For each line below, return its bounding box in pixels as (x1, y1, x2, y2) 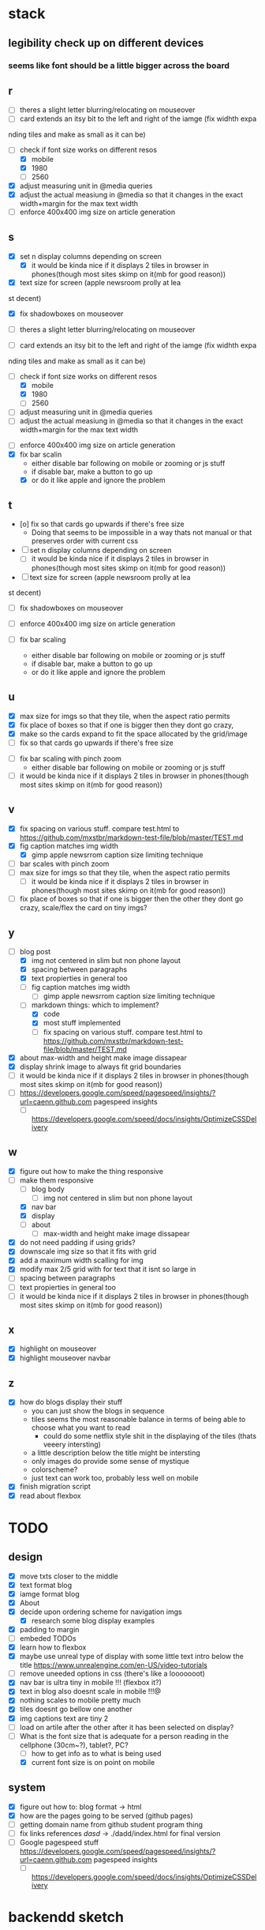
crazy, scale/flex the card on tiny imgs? (19, 903, 147, 912)
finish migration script (19, 1482, 91, 1492)
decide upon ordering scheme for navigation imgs (19, 1607, 183, 1616)
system (8, 1781, 46, 1794)
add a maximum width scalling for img (19, 1255, 144, 1265)
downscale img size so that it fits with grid (19, 1247, 157, 1256)
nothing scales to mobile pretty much (19, 1695, 141, 1705)
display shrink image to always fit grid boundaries (19, 1062, 181, 1071)
